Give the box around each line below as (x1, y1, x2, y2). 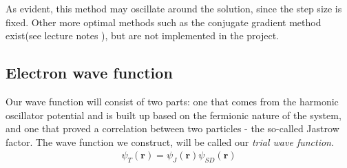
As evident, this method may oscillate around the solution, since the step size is (6, 1, 342, 15)
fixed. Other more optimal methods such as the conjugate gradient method (6, 14, 322, 29)
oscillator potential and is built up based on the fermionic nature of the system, (6, 107, 341, 122)
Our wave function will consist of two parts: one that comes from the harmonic (6, 94, 339, 108)
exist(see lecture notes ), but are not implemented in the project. (6, 28, 279, 43)
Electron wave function (6, 62, 173, 83)
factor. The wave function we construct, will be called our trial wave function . (6, 134, 334, 149)
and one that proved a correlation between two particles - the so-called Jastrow (6, 121, 339, 136)
